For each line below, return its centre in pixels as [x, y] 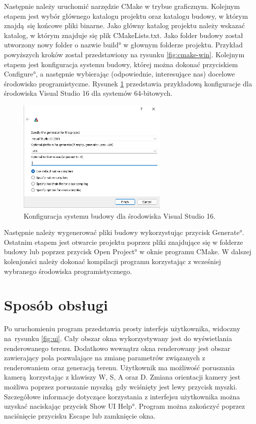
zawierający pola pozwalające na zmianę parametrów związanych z [105, 358]
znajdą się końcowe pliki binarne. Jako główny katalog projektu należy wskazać [125, 25]
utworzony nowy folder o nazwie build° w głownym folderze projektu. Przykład [124, 45]
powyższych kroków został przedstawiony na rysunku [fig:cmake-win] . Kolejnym [124, 54]
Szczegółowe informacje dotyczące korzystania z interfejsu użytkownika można [122, 396]
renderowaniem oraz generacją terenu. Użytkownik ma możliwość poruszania [119, 367]
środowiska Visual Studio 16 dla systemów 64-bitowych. [88, 93]
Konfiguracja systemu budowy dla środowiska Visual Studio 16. [120, 215]
